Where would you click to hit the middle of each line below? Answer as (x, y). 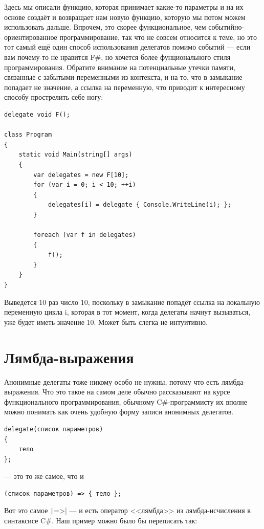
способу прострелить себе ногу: (54, 97)
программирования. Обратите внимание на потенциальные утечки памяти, (120, 67)
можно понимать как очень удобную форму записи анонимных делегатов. (119, 412)
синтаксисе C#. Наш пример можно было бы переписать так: (101, 521)
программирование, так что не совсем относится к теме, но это (158, 37)
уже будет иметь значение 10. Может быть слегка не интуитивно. (106, 322)
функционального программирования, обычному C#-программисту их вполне (126, 401)
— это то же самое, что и (44, 476)
